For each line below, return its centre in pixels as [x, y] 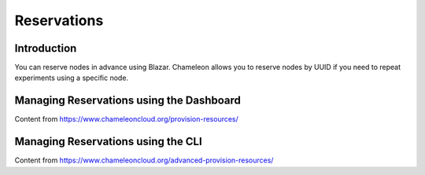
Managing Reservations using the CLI [108, 142]
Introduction [46, 48]
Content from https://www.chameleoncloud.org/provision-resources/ [127, 119]
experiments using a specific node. [72, 78]
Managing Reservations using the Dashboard [128, 101]
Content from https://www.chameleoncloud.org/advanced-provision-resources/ [144, 160]
